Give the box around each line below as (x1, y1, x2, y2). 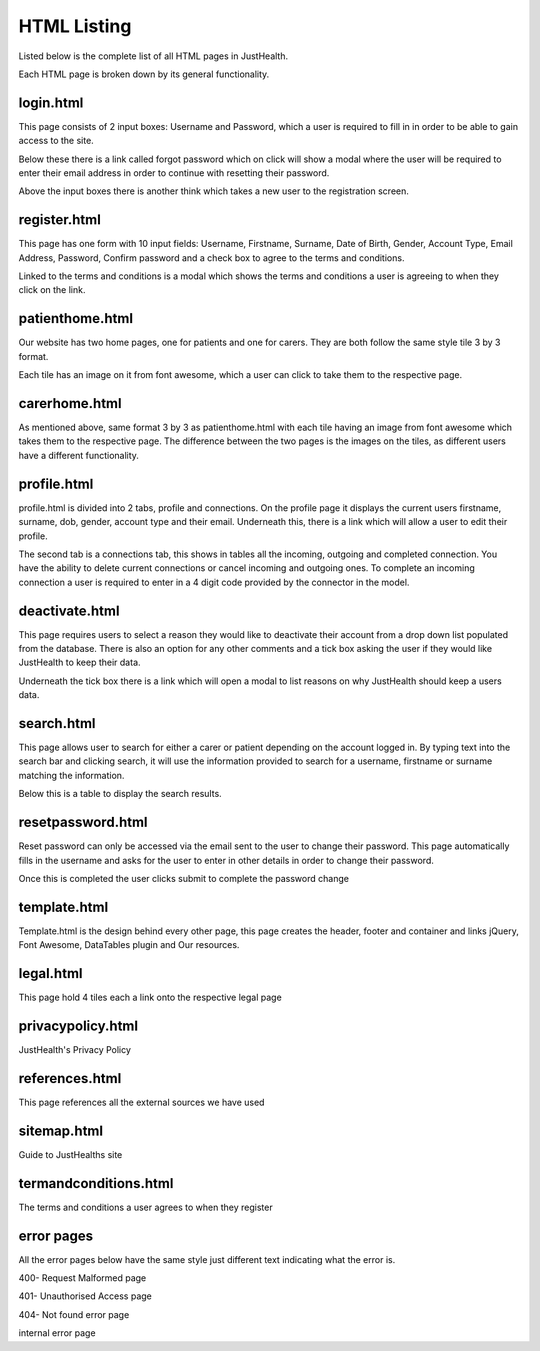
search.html (18, 715, 96, 732)
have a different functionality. (18, 449, 140, 461)
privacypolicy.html (18, 1017, 139, 1034)
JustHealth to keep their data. (18, 656, 141, 669)
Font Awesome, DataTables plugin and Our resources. (18, 939, 240, 951)
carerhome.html (18, 395, 122, 412)
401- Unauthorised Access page (18, 1290, 152, 1302)
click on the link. (18, 284, 86, 296)
